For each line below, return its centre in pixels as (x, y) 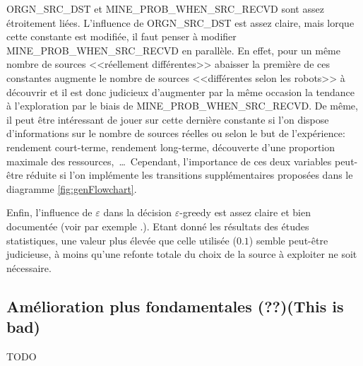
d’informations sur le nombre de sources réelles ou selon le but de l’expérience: (176, 133)
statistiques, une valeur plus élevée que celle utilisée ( (121, 240)
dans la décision (138, 212)
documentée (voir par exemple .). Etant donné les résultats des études (158, 226)
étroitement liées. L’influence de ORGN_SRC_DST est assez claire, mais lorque (180, 22)
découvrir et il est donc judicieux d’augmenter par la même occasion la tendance (181, 91)
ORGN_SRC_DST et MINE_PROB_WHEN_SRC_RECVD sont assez (165, 8)
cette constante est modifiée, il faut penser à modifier (121, 36)
